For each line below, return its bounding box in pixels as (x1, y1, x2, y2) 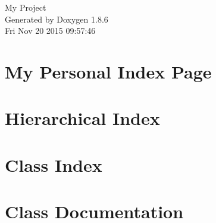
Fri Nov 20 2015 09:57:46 (5, 24, 96, 37)
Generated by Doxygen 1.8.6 (5, 12, 108, 25)
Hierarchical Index (5, 106, 160, 130)
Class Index (5, 152, 102, 177)
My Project (5, 1, 46, 13)
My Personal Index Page (5, 59, 212, 83)
